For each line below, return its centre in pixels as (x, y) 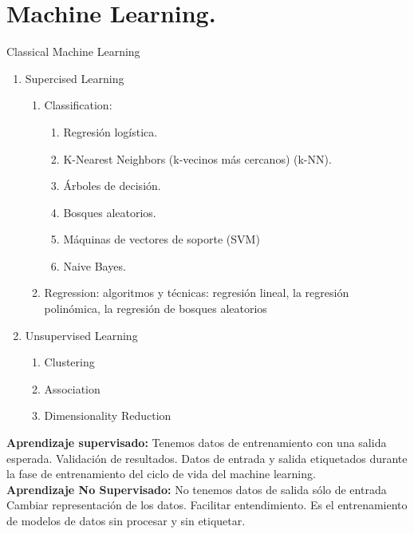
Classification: (78, 105)
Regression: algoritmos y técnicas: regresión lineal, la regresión (197, 293)
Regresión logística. (110, 131)
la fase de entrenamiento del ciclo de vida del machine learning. (161, 474)
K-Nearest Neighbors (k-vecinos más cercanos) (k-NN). (197, 158)
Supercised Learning (75, 78)
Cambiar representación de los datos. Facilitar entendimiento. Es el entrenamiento (207, 505)
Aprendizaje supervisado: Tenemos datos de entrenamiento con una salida (197, 443)
